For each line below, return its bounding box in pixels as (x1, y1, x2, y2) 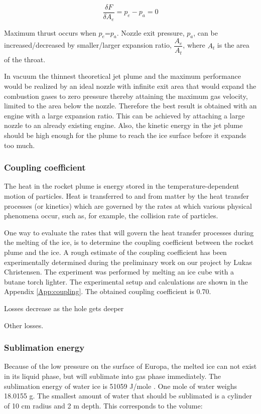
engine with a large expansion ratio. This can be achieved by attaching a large (4, 110, 245, 120)
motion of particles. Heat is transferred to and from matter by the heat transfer (4, 190, 249, 201)
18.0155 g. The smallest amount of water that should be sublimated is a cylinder (4, 390, 252, 401)
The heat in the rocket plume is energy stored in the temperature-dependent (4, 181, 239, 191)
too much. (4, 140, 35, 150)
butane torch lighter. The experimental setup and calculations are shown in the (4, 276, 248, 287)
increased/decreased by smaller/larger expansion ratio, (4, 40, 172, 50)
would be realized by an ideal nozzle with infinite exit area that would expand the (4, 81, 256, 91)
